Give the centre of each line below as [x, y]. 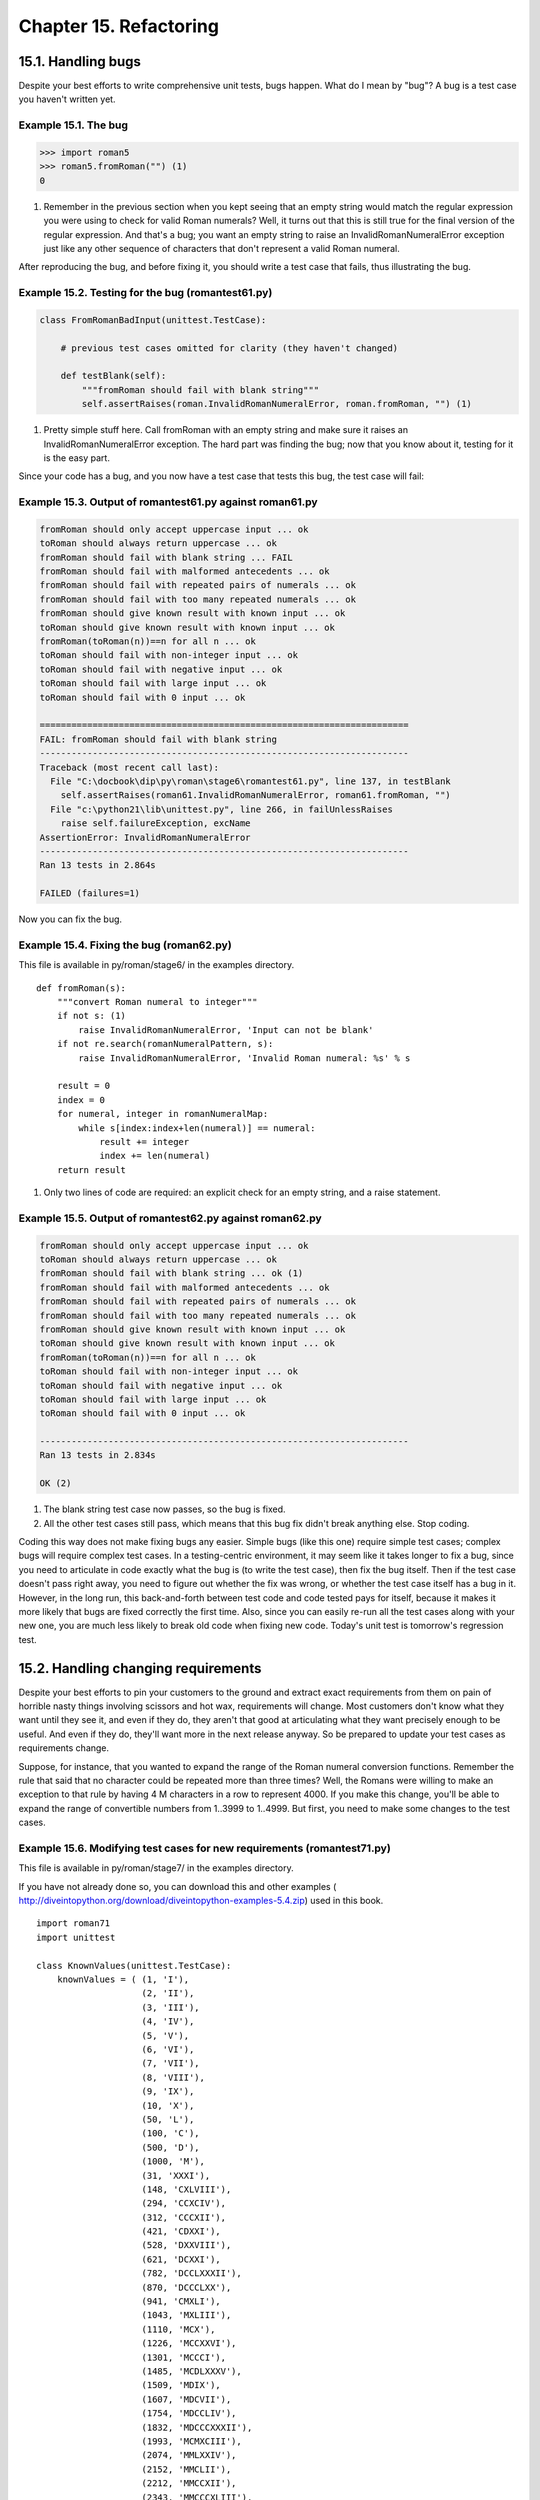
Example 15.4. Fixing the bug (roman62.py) [125, 945]
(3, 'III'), [170, 2007]
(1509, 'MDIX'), [181, 2385]
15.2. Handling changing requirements [140, 1668]
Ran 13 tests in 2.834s [98, 1455]
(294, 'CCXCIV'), [184, 2203]
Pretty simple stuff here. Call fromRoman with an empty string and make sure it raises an [226, 430]
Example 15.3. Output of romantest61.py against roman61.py [168, 502]
